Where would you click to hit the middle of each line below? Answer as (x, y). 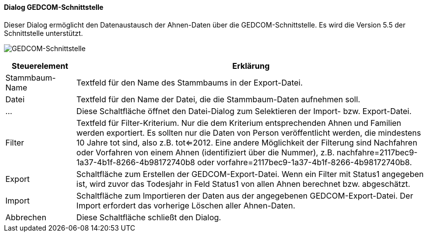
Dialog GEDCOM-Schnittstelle (54, 7)
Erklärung (251, 66)
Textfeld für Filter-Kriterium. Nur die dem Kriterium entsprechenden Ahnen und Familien (239, 123)
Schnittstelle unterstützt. (44, 33)
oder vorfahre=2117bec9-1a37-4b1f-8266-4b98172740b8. (305, 162)
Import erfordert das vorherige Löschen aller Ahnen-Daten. (186, 205)
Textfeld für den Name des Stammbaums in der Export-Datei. (190, 82)
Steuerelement (40, 66)
